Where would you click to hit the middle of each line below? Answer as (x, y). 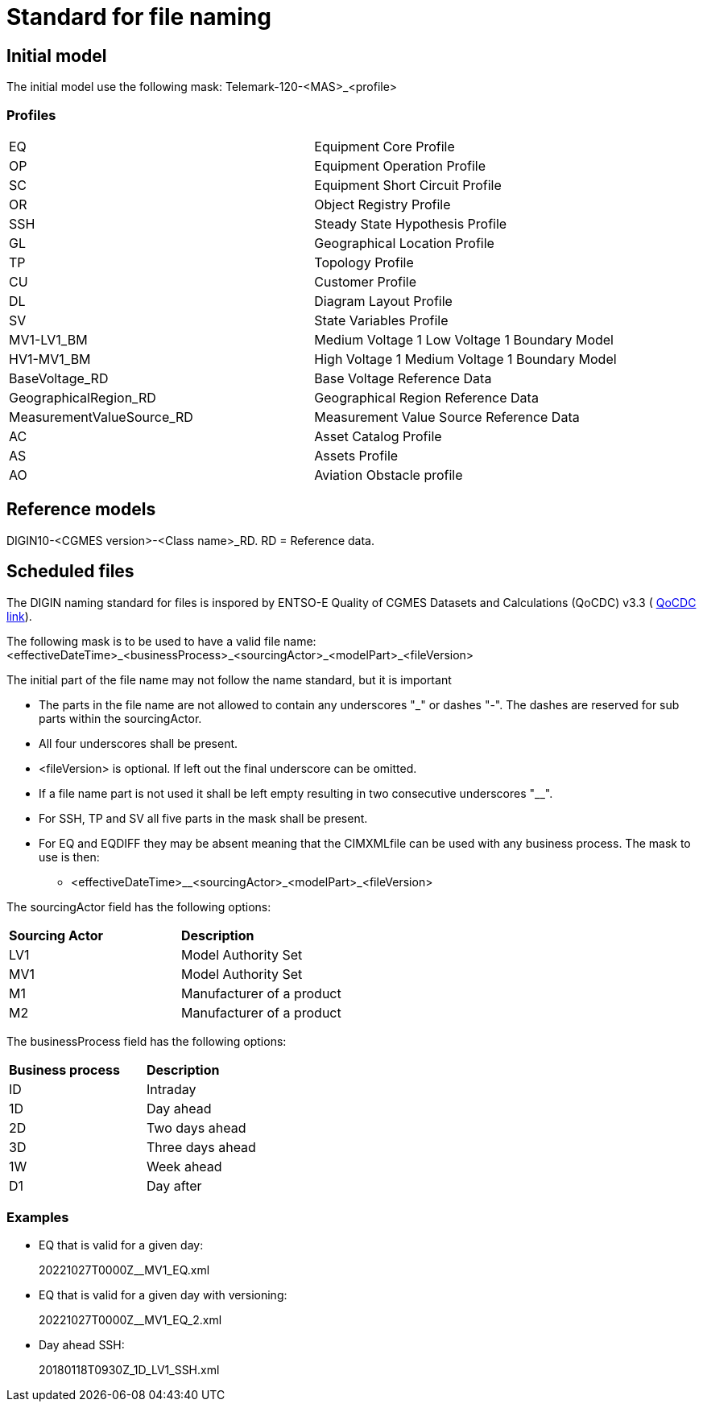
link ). (19, 616)
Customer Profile (365, 281)
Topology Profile (364, 262)
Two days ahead (196, 1127)
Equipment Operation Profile (400, 165)
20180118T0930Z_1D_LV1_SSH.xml (129, 1370)
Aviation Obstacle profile (389, 475)
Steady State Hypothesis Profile (411, 223)
